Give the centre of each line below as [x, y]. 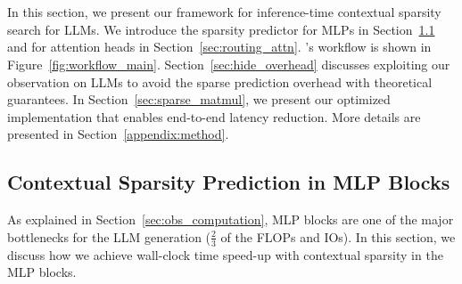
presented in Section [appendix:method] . [118, 134]
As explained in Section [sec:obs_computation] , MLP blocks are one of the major [231, 219]
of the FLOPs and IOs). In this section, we [338, 236]
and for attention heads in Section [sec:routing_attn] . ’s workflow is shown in [219, 47]
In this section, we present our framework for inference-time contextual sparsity [224, 12]
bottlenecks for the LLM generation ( [109, 236]
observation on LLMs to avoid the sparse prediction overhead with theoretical [220, 81]
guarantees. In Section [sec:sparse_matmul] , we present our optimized [199, 99]
